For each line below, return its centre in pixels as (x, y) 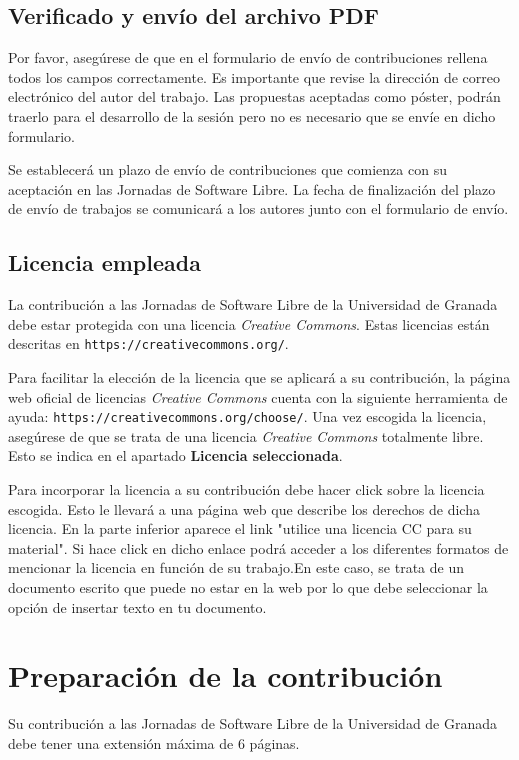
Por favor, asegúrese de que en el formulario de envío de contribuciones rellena (248, 57)
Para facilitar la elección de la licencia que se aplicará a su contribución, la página (259, 377)
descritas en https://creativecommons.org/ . (148, 343)
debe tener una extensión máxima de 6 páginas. (154, 742)
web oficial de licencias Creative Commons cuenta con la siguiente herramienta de (258, 396)
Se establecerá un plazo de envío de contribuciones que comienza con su (227, 169)
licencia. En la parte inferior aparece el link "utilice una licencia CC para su (240, 528)
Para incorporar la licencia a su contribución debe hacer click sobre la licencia (246, 489)
